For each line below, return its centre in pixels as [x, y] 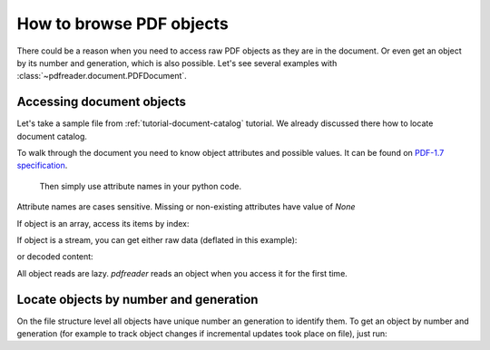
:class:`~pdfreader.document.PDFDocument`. [102, 76]
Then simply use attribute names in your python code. [141, 186]
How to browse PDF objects [122, 24]
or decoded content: [55, 257]
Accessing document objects [101, 102]
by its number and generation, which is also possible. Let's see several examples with [177, 63]
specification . [42, 165]
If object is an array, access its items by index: [103, 223]
